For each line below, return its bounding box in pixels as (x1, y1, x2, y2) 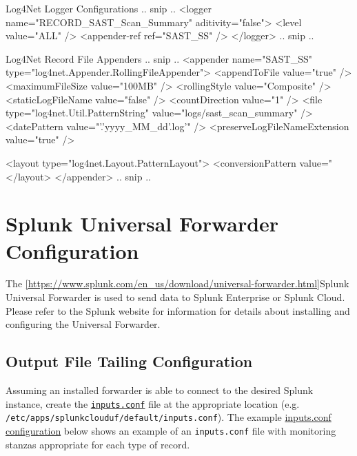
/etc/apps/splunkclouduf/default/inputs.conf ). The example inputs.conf (6, 410, 331, 424)
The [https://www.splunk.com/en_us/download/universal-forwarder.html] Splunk (6, 276, 349, 291)
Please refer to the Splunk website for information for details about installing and (6, 303, 350, 318)
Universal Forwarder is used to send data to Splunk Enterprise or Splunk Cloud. (6, 290, 345, 304)
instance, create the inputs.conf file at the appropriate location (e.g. (6, 396, 300, 411)
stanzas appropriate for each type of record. (6, 437, 190, 451)
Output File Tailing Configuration (6, 351, 253, 372)
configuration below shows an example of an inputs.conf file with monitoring (6, 423, 336, 437)
